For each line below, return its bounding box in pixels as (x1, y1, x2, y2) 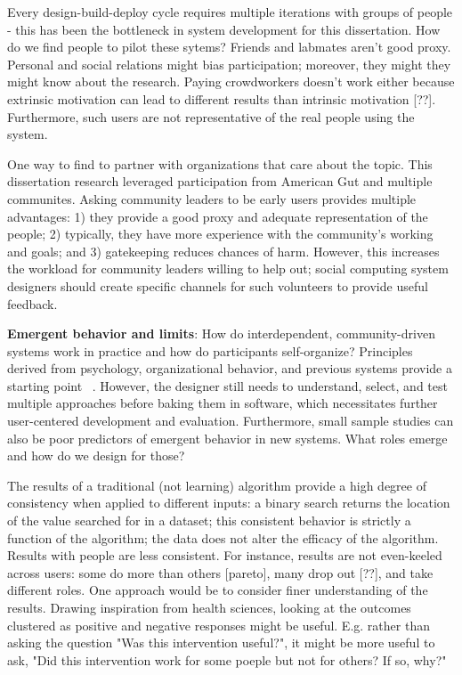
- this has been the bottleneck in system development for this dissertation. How (7, 20, 441, 38)
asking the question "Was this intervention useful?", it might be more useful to (7, 633, 435, 652)
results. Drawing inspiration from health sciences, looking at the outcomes (7, 598, 411, 616)
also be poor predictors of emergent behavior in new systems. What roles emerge (7, 428, 448, 447)
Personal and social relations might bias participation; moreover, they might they (7, 54, 451, 73)
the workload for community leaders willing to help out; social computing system (7, 259, 449, 278)
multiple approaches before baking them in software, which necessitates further (7, 394, 438, 412)
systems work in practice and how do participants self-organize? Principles (7, 341, 413, 360)
